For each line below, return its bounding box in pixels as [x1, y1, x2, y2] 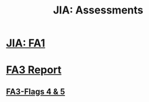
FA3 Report [6, 63, 62, 77]
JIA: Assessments [53, 4, 144, 17]
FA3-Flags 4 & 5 [6, 86, 65, 97]
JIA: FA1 [6, 36, 46, 50]
